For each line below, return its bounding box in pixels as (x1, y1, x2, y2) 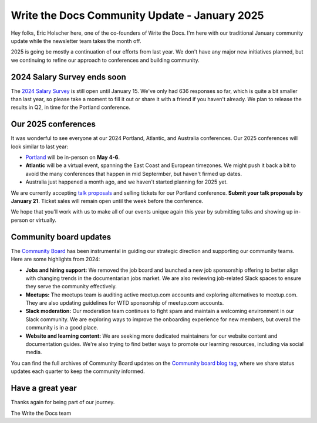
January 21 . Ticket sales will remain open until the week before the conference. (11, 198, 204, 205)
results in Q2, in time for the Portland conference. (11, 104, 130, 111)
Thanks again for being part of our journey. (11, 399, 115, 406)
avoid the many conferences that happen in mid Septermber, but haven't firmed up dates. (25, 170, 242, 177)
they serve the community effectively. (25, 283, 117, 290)
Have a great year (11, 383, 77, 394)
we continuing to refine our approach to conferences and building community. (11, 56, 200, 64)
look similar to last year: (11, 143, 69, 150)
